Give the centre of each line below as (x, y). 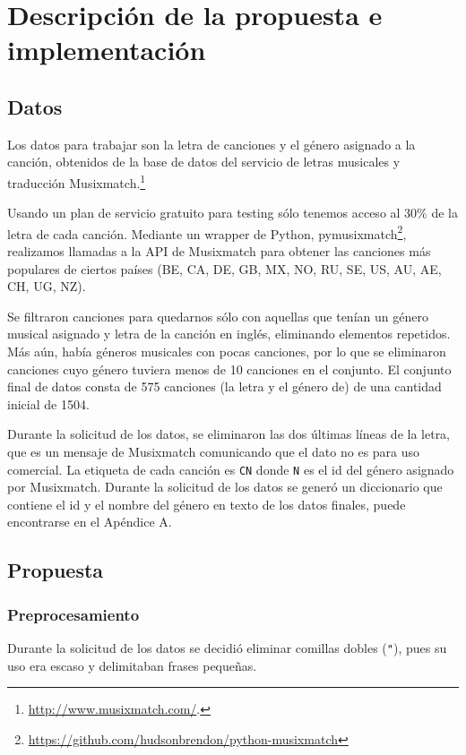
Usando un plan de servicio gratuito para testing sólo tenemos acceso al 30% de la (233, 213)
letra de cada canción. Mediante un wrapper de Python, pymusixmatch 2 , (207, 232)
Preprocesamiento (73, 614)
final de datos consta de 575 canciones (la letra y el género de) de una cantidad (224, 386)
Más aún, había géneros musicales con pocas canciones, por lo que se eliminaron (227, 352)
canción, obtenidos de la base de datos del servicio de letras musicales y (204, 162)
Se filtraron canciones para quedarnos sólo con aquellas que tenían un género (218, 316)
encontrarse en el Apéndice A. (90, 522)
